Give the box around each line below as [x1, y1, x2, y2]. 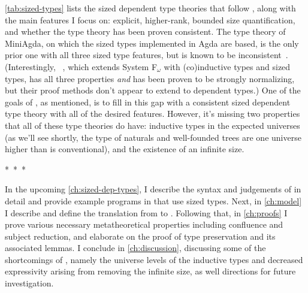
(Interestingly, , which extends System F [5, 60, 158, 73]
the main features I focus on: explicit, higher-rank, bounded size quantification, [5, 13, 295, 26]
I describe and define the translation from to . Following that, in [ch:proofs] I [5, 206, 288, 219]
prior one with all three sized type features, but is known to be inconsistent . [5, 49, 288, 61]
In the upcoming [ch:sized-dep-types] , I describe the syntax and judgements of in [5, 183, 301, 195]
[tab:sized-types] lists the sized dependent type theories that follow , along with [5, 2, 296, 14]
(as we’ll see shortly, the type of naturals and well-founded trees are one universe [5, 131, 301, 143]
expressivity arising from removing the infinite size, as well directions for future [5, 265, 296, 277]
